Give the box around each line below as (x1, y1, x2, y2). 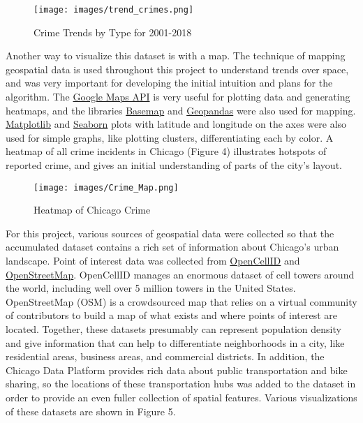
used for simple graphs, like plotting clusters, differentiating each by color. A (6, 130, 334, 144)
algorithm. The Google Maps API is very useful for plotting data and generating (6, 89, 350, 104)
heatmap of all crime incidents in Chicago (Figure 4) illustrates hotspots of (6, 144, 327, 158)
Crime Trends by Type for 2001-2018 (34, 24, 192, 39)
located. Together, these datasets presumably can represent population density (6, 322, 341, 336)
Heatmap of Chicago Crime (34, 202, 151, 217)
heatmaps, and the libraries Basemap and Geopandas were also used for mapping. (6, 103, 356, 117)
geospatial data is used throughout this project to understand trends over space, (6, 61, 349, 76)
